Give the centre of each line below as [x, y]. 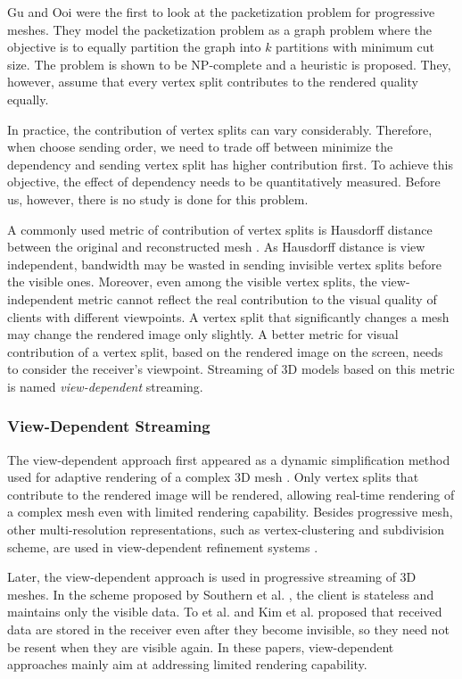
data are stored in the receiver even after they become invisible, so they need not [228, 629]
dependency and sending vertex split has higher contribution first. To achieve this [230, 164]
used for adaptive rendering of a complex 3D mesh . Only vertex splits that [213, 477]
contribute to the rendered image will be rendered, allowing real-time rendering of [231, 494]
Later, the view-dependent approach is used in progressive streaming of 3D [212, 577]
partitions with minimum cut [355, 47]
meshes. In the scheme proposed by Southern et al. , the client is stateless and [221, 594]
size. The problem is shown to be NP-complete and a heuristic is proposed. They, [229, 64]
